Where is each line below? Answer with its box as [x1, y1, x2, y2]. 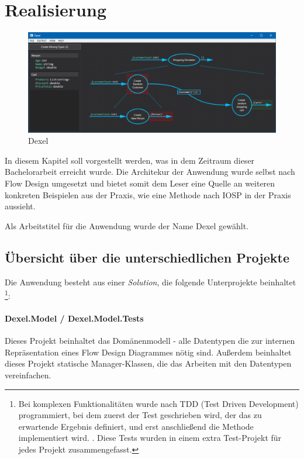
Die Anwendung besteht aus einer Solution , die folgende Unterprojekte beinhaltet [5, 275, 296, 288]
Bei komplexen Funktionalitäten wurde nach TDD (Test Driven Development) [18, 397, 299, 409]
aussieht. [5, 200, 36, 212]
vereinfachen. [5, 368, 51, 381]
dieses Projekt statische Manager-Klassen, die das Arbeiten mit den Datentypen [5, 357, 292, 370]
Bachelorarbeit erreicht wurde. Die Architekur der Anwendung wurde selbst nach [5, 165, 295, 178]
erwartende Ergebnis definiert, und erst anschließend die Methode [18, 420, 254, 432]
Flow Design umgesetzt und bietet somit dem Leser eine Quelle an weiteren [5, 177, 275, 189]
